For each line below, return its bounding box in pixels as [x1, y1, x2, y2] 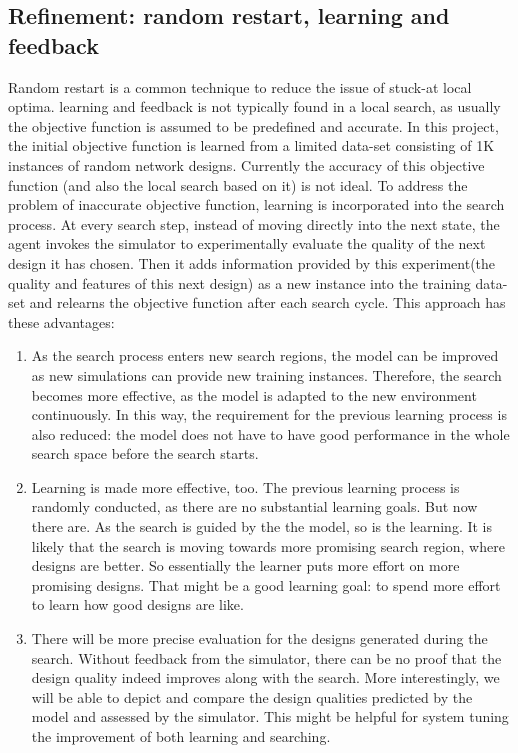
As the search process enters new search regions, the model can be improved [31, 345, 499, 366]
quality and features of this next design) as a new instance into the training [8, 272, 471, 293]
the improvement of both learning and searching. [31, 726, 331, 746]
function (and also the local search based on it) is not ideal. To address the [8, 174, 468, 195]
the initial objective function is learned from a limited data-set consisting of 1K [8, 135, 495, 156]
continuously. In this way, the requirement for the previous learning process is [31, 404, 507, 425]
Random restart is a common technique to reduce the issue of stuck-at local [8, 76, 472, 97]
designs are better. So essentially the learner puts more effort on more [31, 555, 460, 576]
